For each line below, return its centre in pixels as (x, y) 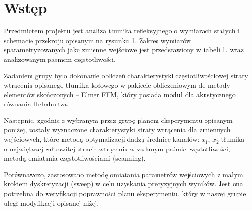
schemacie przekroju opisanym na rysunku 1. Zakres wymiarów (97, 40)
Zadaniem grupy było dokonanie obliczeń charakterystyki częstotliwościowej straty (126, 75)
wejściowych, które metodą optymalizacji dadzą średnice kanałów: (102, 139)
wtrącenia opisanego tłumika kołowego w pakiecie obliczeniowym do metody (117, 85)
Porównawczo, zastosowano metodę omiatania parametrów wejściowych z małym (124, 174)
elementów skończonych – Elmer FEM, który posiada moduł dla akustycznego (120, 94)
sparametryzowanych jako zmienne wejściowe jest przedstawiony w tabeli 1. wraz (124, 50)
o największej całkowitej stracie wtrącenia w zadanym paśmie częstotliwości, (117, 148)
